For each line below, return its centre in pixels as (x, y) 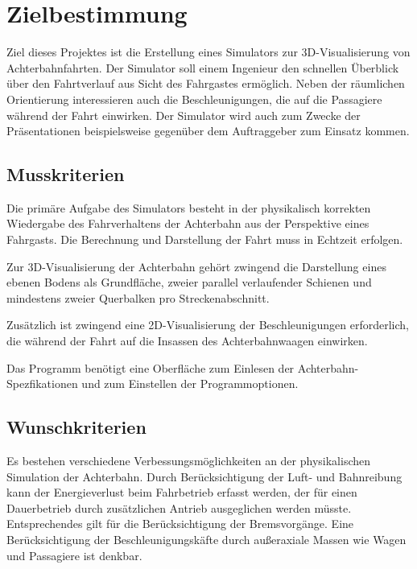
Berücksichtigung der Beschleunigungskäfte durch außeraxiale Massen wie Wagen (206, 539)
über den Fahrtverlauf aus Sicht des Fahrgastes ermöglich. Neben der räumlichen (206, 83)
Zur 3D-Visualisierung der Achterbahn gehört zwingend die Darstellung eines (196, 266)
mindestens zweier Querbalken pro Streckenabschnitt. (138, 297)
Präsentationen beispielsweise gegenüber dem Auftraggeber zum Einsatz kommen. (208, 131)
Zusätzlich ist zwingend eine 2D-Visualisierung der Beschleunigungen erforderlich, (208, 325)
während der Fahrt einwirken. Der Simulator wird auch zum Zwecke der (184, 115)
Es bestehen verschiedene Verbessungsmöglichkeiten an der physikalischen (189, 461)
